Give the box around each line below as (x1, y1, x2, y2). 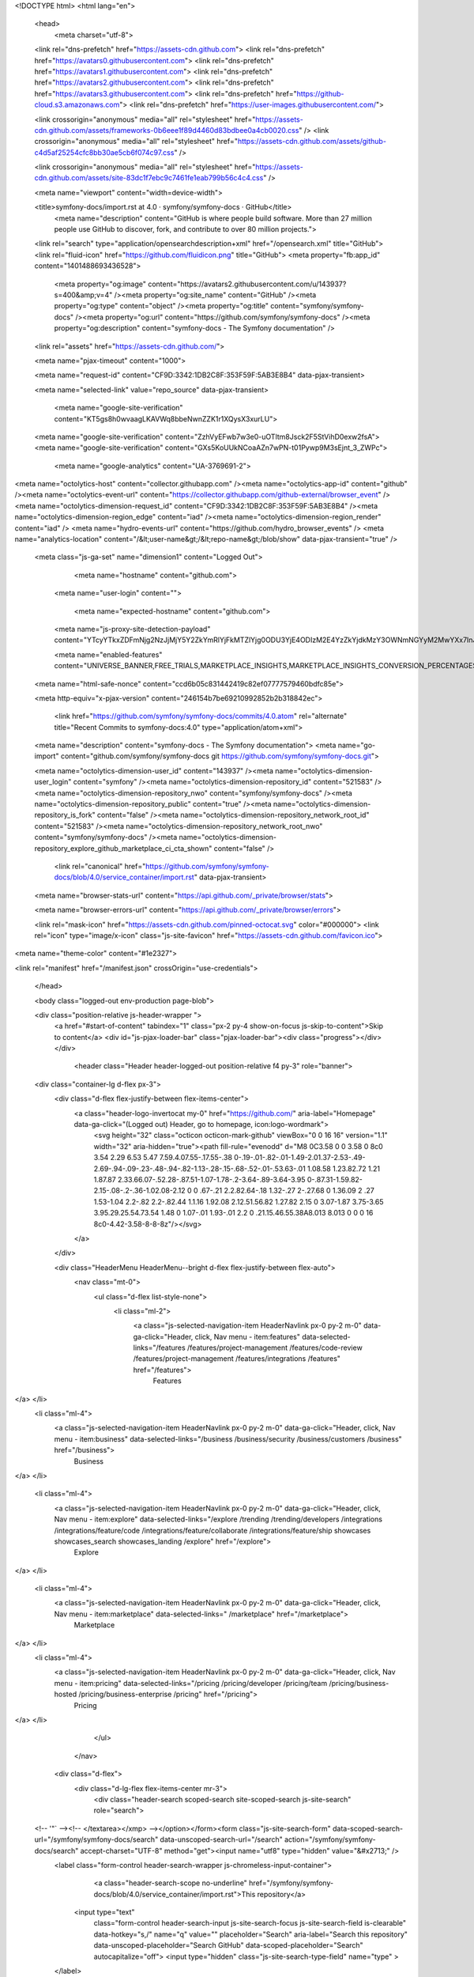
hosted (54, 1689, 77, 1699)
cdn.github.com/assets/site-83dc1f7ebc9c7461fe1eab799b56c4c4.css (34, 173, 264, 183)
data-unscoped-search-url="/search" (160, 1835, 284, 1844)
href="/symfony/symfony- (249, 1878, 334, 1888)
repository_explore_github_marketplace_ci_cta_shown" (34, 843, 213, 853)
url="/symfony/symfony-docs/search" (34, 1835, 159, 1844)
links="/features (133, 1343, 186, 1352)
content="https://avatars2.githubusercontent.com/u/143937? (147, 279, 347, 289)
